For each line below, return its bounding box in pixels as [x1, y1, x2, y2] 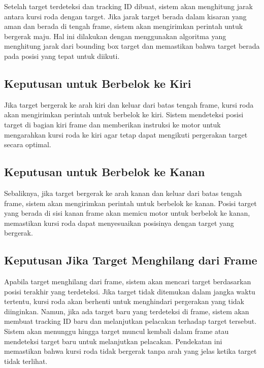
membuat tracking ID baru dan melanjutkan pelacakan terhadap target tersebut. [4, 316, 257, 326]
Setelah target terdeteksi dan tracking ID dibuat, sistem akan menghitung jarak [4, 1, 253, 11]
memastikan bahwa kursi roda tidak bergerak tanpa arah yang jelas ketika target [4, 346, 257, 356]
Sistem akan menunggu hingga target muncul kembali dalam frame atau [4, 326, 229, 337]
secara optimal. [4, 139, 51, 150]
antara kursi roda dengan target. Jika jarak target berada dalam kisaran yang [4, 11, 247, 21]
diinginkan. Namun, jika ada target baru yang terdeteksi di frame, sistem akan [4, 306, 249, 316]
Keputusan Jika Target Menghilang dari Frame [4, 252, 257, 268]
